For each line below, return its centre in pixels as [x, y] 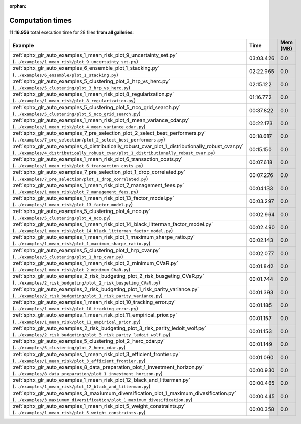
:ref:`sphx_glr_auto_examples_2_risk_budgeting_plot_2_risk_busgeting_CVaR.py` [108, 276]
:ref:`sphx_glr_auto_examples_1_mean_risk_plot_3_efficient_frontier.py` [96, 354]
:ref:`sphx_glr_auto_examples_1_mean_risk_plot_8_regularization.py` [93, 94]
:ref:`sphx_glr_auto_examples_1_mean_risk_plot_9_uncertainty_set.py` [95, 55]
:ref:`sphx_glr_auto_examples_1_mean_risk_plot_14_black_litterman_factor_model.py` [113, 224]
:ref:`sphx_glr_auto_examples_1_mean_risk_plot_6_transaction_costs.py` [97, 159]
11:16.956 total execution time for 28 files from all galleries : [72, 32]
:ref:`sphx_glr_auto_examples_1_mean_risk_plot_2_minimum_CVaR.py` [95, 263]
